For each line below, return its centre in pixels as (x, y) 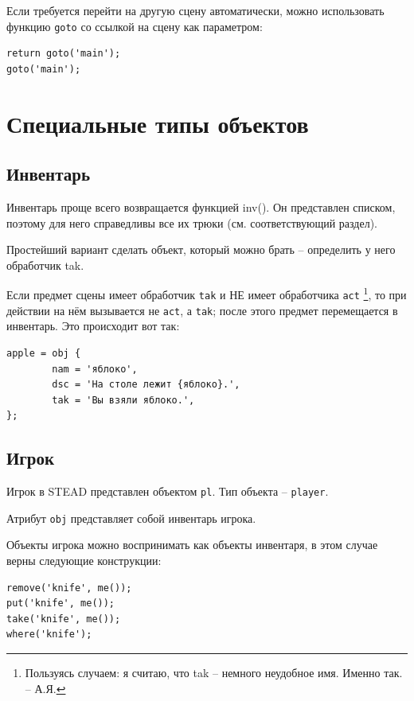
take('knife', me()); (64, 619)
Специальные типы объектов (158, 123)
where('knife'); (49, 635)
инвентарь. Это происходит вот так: (93, 326)
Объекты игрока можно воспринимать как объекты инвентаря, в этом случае (192, 545)
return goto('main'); (64, 54)
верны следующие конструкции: (84, 561)
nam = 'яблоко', (95, 369)
